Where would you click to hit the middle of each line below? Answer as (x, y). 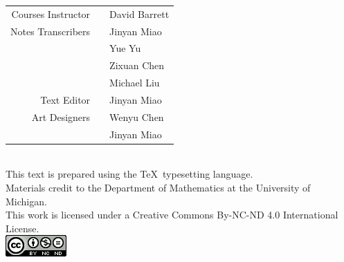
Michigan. (26, 201)
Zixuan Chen (137, 65)
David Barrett (139, 13)
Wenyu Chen (137, 116)
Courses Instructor (51, 13)
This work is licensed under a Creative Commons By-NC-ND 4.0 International (172, 215)
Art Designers (61, 116)
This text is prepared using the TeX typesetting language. (129, 174)
